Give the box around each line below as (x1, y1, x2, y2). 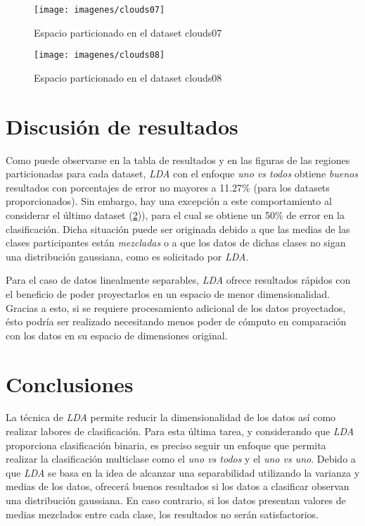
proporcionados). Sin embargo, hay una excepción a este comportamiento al (6, 194, 332, 208)
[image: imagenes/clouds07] (34, 5, 165, 15)
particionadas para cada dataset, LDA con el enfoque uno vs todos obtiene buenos (6, 166, 358, 181)
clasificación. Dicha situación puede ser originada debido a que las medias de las (6, 221, 350, 236)
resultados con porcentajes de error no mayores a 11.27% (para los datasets (6, 180, 330, 194)
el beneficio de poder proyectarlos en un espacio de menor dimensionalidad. (6, 286, 330, 301)
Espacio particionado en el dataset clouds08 (34, 70, 222, 84)
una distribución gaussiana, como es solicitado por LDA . (6, 249, 249, 263)
